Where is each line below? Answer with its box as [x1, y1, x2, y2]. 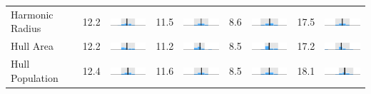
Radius [11, 21, 41, 36]
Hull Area [11, 38, 54, 53]
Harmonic [11, 6, 54, 21]
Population [11, 70, 59, 85]
